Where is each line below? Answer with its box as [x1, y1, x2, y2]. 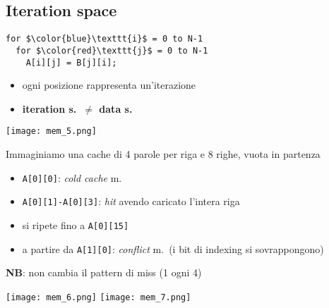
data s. [99, 101, 133, 116]
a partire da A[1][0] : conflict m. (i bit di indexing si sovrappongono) [22, 241, 324, 256]
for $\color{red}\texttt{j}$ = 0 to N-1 [16, 45, 208, 56]
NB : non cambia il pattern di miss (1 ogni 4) [6, 265, 202, 280]
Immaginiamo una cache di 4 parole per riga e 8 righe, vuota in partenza [6, 147, 321, 161]
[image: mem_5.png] [6, 126, 97, 137]
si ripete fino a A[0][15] [22, 217, 129, 232]
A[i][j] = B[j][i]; [25, 57, 117, 68]
